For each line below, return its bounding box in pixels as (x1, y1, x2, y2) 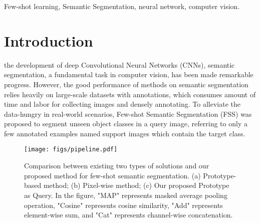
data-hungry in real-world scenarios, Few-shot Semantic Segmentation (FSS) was (4, 108, 252, 119)
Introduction (4, 30, 93, 51)
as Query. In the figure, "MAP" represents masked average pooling (24, 189, 227, 200)
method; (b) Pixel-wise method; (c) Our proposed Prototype (43, 180, 229, 190)
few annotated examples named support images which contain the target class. (4, 128, 245, 138)
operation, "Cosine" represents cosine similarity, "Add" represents (24, 199, 223, 210)
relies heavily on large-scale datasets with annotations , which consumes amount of (4, 89, 256, 99)
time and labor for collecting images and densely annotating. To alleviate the (4, 99, 240, 109)
